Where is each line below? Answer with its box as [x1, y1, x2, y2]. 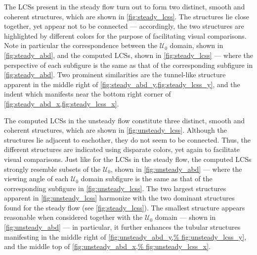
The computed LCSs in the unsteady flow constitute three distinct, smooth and [4, 115, 245, 125]
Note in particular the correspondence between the [4, 40, 158, 51]
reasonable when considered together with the [4, 212, 143, 222]
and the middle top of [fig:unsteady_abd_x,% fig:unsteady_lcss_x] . [4, 241, 211, 252]
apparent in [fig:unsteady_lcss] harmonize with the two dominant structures [4, 193, 235, 203]
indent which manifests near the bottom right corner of [4, 89, 171, 99]
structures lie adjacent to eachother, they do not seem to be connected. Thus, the [4, 134, 251, 145]
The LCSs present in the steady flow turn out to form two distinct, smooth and [4, 1, 245, 11]
